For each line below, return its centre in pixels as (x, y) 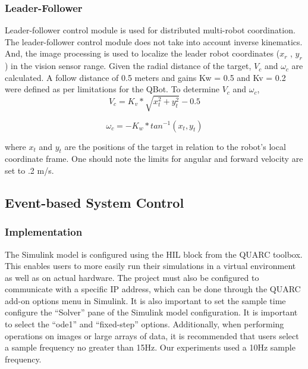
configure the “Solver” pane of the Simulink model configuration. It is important (151, 312)
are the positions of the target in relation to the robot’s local (175, 146)
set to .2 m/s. (29, 170)
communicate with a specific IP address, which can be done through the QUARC (153, 289)
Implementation (44, 232)
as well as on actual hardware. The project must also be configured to (132, 277)
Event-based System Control (95, 202)
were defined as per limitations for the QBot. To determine (112, 89)
